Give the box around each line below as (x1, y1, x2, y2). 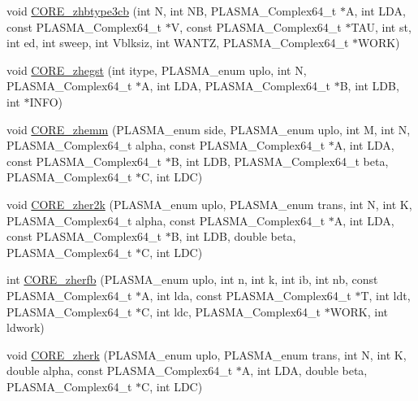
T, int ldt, (360, 286, 411, 303)
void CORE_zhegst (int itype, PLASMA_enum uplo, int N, (6, 61, 307, 78)
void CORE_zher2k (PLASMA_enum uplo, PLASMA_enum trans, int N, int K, (6, 195, 412, 212)
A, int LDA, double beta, (241, 362, 368, 379)
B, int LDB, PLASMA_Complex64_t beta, (170, 152, 389, 169)
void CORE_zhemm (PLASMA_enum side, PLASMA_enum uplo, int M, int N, (6, 120, 411, 137)
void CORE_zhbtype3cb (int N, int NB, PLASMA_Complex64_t (6, 2, 337, 19)
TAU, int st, (351, 18, 412, 35)
